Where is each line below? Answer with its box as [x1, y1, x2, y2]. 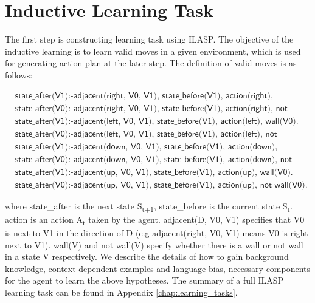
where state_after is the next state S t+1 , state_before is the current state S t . [5, 199, 293, 214]
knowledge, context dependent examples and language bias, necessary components [5, 262, 311, 274]
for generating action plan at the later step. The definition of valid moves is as [5, 56, 297, 69]
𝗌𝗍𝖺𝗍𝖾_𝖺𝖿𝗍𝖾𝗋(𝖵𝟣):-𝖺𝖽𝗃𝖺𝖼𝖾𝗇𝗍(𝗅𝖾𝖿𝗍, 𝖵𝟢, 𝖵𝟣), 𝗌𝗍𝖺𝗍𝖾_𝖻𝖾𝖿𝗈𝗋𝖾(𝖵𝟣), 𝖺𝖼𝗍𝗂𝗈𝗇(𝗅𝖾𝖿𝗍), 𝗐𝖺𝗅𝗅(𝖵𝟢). [15, 117, 299, 126]
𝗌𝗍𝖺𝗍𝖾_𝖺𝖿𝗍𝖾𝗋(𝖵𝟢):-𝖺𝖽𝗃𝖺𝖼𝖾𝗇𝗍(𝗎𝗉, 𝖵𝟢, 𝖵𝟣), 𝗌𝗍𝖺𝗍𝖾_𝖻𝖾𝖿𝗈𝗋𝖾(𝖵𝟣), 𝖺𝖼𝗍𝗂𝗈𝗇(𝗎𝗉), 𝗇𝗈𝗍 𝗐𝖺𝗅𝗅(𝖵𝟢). [15, 180, 308, 189]
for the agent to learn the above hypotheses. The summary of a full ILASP [5, 274, 284, 287]
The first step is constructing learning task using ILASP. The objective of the [5, 33, 294, 46]
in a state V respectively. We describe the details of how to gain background [5, 250, 289, 263]
